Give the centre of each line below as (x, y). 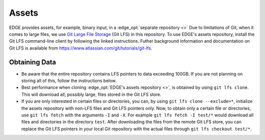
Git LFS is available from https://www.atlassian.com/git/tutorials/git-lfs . (80, 48)
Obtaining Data (33, 62)
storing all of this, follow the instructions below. (69, 81)
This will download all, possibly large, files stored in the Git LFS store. (91, 94)
